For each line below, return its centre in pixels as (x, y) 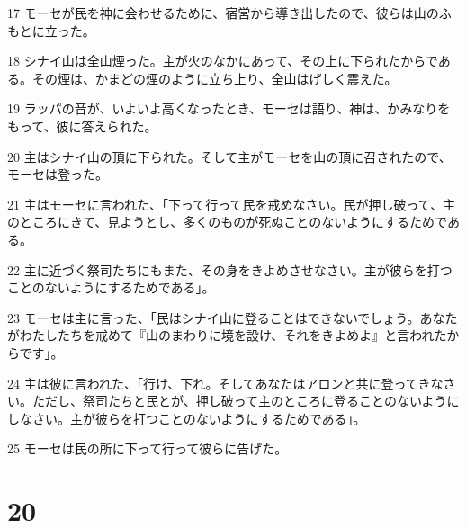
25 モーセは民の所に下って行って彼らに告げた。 (148, 448)
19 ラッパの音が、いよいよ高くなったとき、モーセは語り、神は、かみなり (223, 108)
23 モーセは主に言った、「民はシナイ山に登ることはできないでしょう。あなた (233, 317)
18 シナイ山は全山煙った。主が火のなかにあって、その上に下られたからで (223, 61)
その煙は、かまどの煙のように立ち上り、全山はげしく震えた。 (215, 78)
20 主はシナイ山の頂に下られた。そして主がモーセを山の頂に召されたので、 (229, 156)
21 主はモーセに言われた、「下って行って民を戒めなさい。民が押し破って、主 (232, 204)
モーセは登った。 (58, 174)
